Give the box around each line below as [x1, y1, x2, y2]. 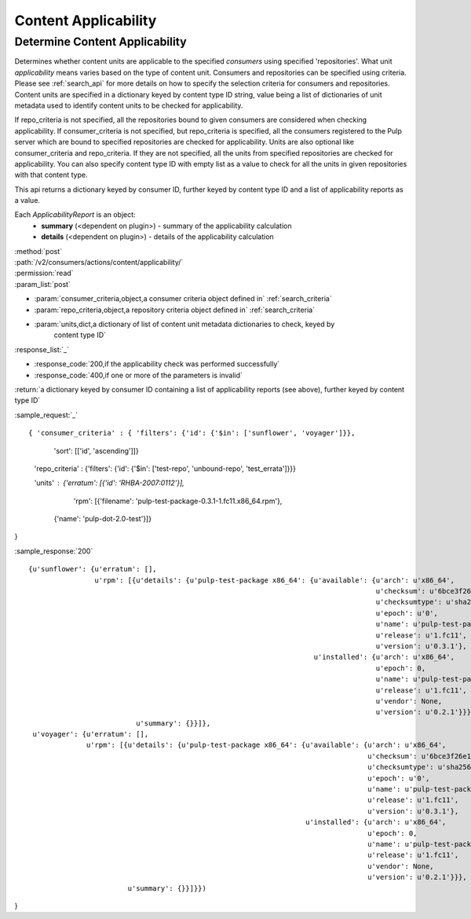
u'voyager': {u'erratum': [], [32, 730, 149, 739]
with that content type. [14, 170, 88, 180]
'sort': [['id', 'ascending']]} [53, 446, 139, 455]
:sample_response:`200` [14, 546, 93, 556]
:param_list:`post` [14, 279, 71, 289]
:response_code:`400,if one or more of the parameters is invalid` [34, 370, 243, 380]
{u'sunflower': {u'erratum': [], [28, 564, 157, 574]
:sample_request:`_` [14, 410, 78, 420]
